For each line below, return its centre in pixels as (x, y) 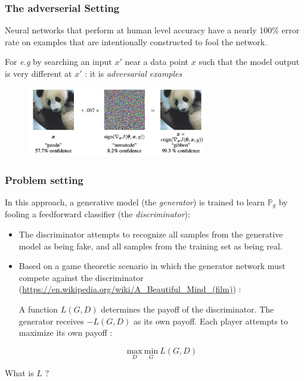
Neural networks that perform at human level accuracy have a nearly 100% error (152, 30)
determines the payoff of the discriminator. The (187, 309)
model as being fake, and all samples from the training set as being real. (151, 246)
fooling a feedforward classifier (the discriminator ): (97, 214)
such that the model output (249, 62)
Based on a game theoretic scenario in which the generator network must (152, 266)
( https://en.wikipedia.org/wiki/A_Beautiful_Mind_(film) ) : (130, 289)
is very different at (38, 73)
